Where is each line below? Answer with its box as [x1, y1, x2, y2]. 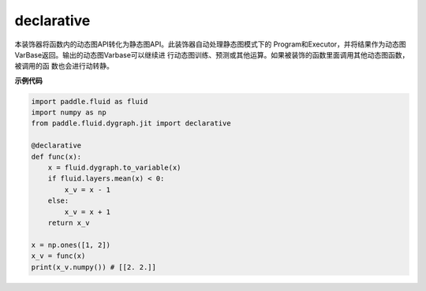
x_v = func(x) [31, 252, 86, 260]
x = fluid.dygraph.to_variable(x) [47, 163, 181, 173]
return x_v [47, 218, 90, 227]
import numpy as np [31, 108, 106, 118]
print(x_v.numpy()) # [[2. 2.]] [31, 263, 157, 271]
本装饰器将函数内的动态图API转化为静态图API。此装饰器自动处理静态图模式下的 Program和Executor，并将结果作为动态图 [14, 39, 406, 49]
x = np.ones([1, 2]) [31, 241, 110, 249]
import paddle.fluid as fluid [31, 97, 148, 106]
